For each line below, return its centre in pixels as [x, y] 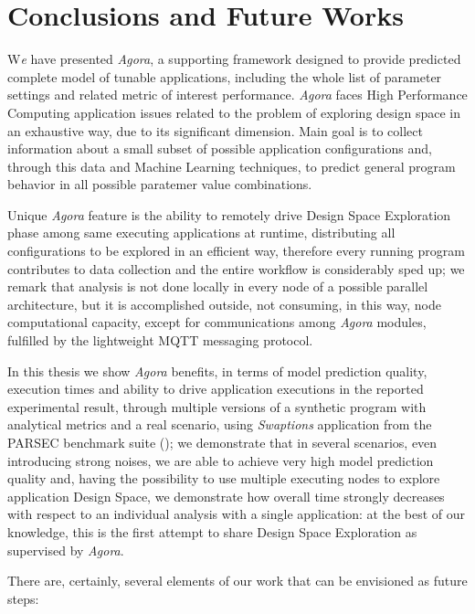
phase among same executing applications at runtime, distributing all [201, 233]
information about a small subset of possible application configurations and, [220, 148]
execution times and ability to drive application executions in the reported [216, 389]
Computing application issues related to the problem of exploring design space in [234, 112]
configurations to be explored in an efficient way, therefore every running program [236, 251]
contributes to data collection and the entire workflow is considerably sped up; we [236, 268]
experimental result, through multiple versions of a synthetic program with [217, 406]
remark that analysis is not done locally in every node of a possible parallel [218, 286]
